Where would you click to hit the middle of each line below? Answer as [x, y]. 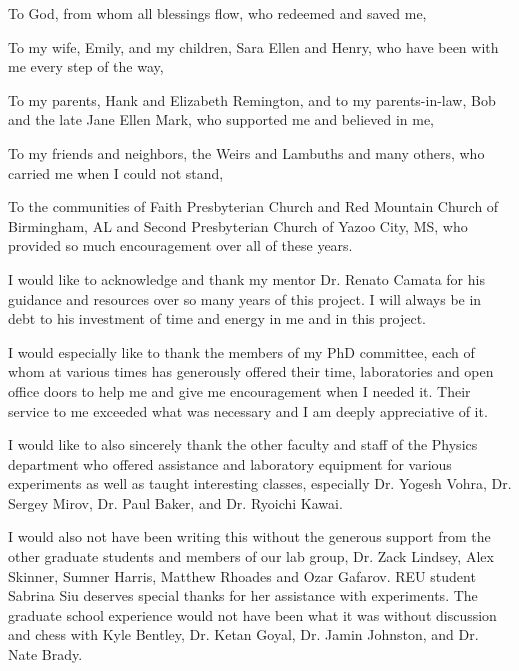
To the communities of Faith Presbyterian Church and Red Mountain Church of [253, 206]
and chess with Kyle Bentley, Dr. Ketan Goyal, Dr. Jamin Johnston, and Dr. [243, 634]
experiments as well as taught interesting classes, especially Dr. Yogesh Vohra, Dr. [260, 483]
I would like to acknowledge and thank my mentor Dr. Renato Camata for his [246, 278]
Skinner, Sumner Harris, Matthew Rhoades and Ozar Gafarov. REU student [242, 575]
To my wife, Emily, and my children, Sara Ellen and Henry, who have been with [253, 46]
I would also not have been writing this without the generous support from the [249, 536]
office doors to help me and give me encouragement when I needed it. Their [239, 390]
